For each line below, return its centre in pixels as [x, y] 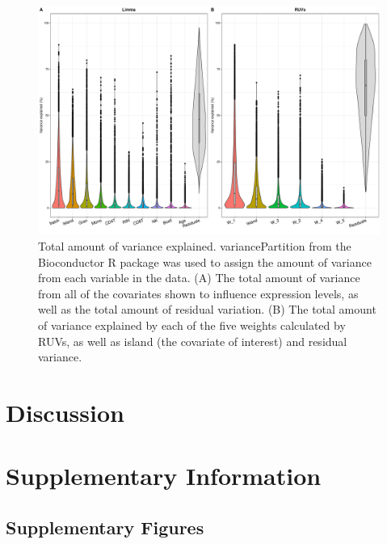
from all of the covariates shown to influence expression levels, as [198, 293]
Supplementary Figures [105, 527]
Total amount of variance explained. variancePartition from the [195, 245]
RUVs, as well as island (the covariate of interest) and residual [193, 341]
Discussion [65, 412]
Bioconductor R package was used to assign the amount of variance [205, 261]
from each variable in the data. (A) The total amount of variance [199, 278]
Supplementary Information [164, 476]
